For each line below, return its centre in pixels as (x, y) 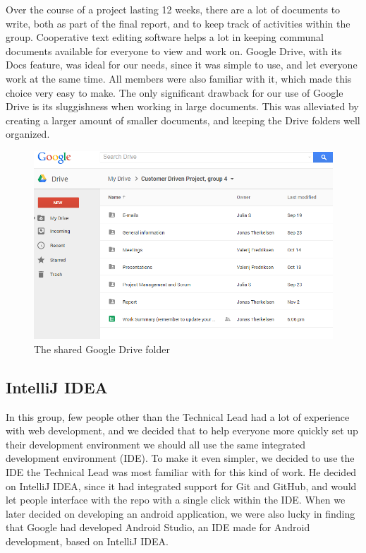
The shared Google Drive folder (102, 349)
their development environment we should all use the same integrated (155, 444)
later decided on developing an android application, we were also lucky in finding (181, 513)
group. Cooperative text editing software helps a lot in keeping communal (165, 37)
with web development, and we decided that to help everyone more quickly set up (182, 430)
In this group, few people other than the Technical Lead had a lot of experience (178, 416)
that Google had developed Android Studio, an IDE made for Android (158, 527)
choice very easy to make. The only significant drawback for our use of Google (175, 92)
